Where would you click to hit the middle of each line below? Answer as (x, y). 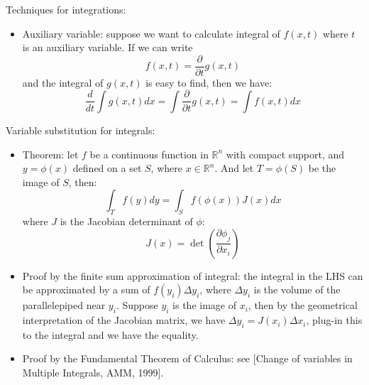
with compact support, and (285, 154)
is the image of (204, 305)
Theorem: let (50, 154)
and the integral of (63, 82)
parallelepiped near (64, 305)
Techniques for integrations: (66, 9)
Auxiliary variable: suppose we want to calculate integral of (151, 33)
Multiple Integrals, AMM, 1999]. (93, 373)
